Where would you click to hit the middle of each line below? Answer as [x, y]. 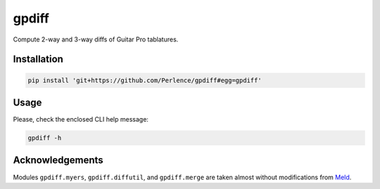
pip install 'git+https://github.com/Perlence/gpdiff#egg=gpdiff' [145, 80]
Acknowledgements [58, 161]
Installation [38, 59]
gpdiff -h [45, 138]
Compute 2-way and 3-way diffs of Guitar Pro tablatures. [96, 39]
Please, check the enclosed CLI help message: [81, 119]
